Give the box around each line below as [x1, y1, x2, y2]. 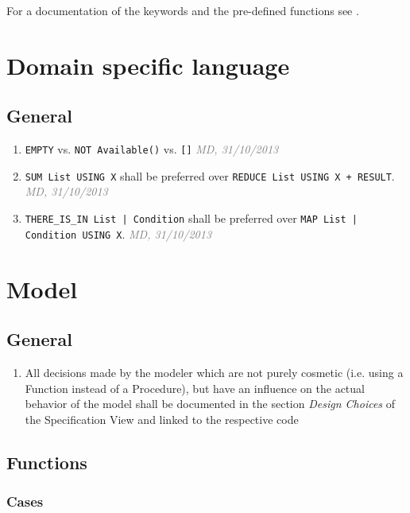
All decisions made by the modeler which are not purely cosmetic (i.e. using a [25, 363, 404, 380]
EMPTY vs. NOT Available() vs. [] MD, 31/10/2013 [25, 141, 279, 157]
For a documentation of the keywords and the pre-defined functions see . [6, 2, 359, 18]
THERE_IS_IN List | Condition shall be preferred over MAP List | [25, 210, 358, 227]
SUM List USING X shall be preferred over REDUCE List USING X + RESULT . [25, 167, 395, 184]
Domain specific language [6, 49, 290, 81]
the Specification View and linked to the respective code [25, 410, 299, 427]
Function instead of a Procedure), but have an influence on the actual [25, 379, 365, 396]
